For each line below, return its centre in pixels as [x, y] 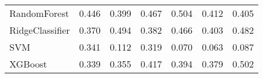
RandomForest [39, 13]
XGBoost [28, 64]
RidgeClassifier [40, 30]
